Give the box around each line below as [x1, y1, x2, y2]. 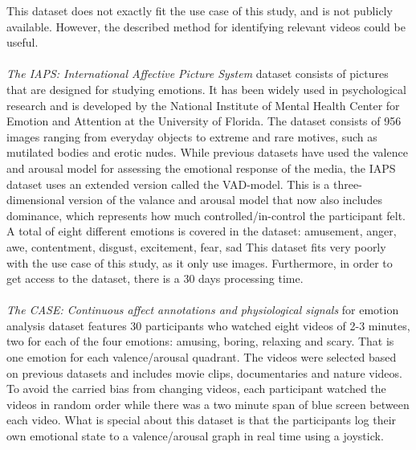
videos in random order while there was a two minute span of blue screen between [6, 395, 410, 412]
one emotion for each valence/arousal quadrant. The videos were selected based [6, 349, 397, 366]
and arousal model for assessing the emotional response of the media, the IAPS [6, 159, 396, 176]
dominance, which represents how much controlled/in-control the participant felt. [6, 207, 406, 223]
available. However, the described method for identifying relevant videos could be [6, 18, 406, 35]
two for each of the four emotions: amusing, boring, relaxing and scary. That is [6, 333, 394, 350]
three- [333, 175, 362, 192]
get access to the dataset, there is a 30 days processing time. [6, 270, 304, 287]
